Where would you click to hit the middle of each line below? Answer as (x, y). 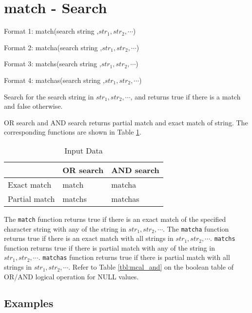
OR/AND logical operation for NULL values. (71, 276)
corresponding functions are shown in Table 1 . (73, 132)
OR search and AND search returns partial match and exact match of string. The (126, 122)
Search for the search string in (49, 96)
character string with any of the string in (65, 228)
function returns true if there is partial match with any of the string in (109, 247)
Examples (29, 303)
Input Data (84, 150)
